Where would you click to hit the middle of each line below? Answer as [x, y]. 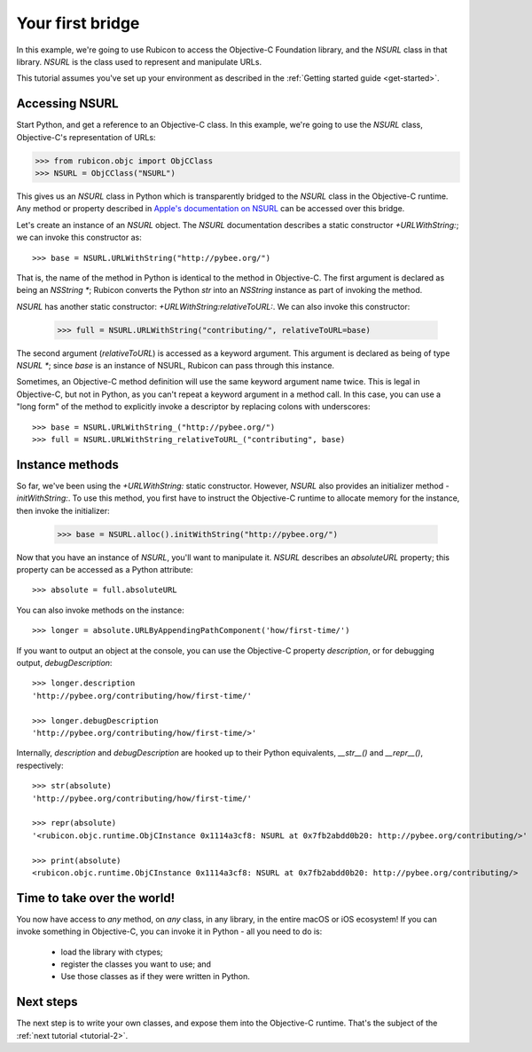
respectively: [40, 765]
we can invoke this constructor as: [79, 237]
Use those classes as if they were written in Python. [155, 977]
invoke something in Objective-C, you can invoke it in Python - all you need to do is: [169, 931]
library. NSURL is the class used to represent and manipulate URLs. [139, 61]
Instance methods [67, 465]
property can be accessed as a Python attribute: [105, 570]
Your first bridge [78, 23]
